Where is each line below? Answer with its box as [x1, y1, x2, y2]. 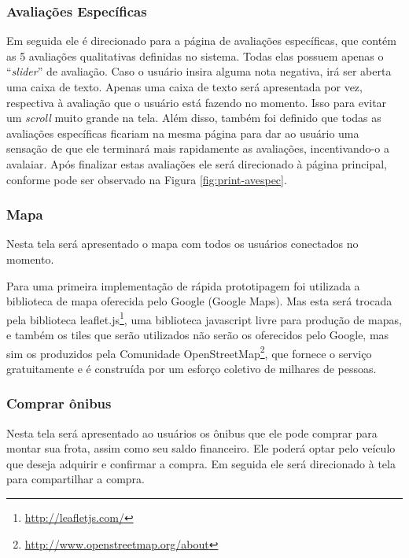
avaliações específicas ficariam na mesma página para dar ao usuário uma [6, 124, 359, 141]
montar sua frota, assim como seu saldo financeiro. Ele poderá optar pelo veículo [6, 440, 396, 456]
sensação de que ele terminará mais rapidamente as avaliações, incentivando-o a [6, 140, 389, 157]
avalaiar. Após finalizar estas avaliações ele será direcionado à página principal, [6, 155, 387, 172]
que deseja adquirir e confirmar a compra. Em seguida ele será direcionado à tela [6, 455, 396, 471]
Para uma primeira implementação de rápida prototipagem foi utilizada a [6, 277, 360, 294]
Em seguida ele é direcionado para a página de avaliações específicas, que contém [6, 32, 396, 49]
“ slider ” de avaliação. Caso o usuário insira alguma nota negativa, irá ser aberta [6, 63, 392, 79]
